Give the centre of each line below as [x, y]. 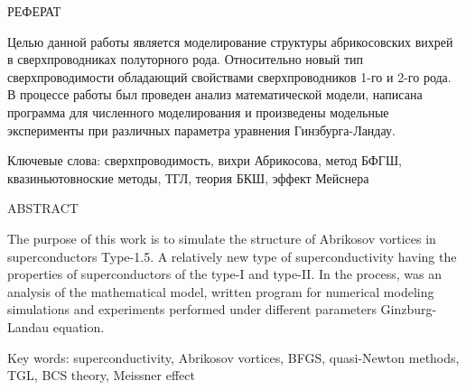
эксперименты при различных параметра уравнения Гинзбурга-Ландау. [201, 130]
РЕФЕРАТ [34, 11]
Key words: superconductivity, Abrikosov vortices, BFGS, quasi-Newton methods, [233, 357]
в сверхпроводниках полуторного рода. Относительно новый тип [186, 59]
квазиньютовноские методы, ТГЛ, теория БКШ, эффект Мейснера [188, 177]
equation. [79, 326]
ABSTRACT [43, 208]
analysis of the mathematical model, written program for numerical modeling [221, 291]
